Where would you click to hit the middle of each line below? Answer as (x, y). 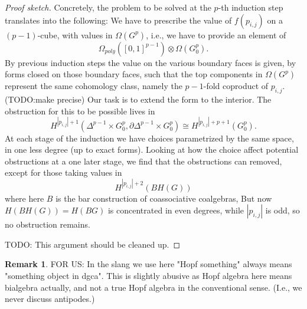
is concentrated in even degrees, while (176, 210)
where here (25, 198)
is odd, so (282, 210)
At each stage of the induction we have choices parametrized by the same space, (149, 138)
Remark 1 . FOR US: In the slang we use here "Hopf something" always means (148, 264)
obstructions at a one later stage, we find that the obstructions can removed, (143, 161)
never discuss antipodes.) (50, 299)
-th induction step (251, 7)
